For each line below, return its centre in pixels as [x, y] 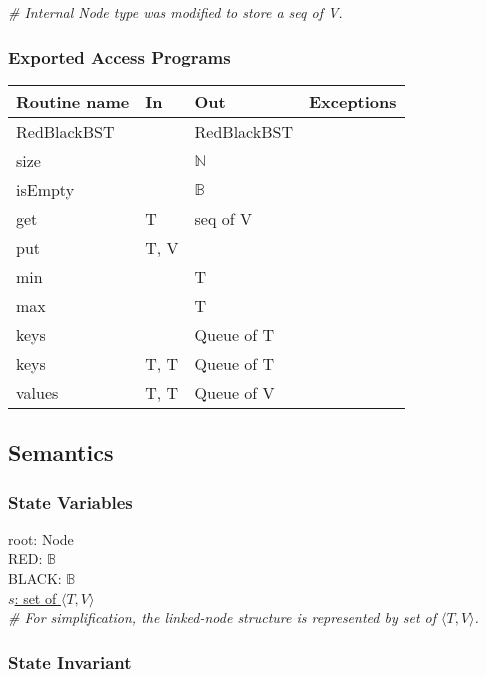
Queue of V [234, 392]
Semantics [61, 452]
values [37, 392]
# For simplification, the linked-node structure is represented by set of [222, 617]
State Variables [70, 501]
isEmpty [45, 189]
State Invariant [70, 661]
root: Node [41, 538]
